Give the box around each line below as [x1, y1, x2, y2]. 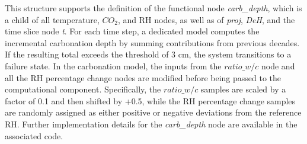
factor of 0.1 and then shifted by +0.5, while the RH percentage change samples [5, 94, 296, 107]
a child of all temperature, [5, 13, 100, 25]
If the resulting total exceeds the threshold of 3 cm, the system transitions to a [5, 48, 292, 60]
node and [261, 59, 295, 72]
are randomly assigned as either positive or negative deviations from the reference [5, 106, 302, 119]
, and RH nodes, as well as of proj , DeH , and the [117, 13, 295, 25]
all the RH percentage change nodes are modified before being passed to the [5, 71, 282, 84]
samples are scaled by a [200, 83, 286, 95]
